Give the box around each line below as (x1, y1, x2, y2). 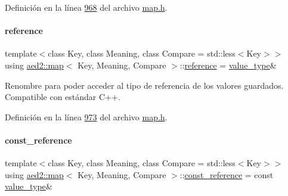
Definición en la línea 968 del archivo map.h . (5, 1, 168, 13)
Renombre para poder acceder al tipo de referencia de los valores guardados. (5, 79, 284, 91)
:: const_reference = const (179, 168, 274, 181)
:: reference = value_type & (179, 58, 277, 71)
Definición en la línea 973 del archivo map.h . (5, 110, 168, 123)
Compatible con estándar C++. (5, 91, 120, 103)
